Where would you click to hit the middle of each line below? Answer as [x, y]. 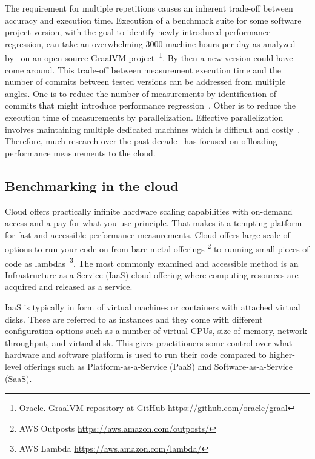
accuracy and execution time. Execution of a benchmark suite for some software [153, 20]
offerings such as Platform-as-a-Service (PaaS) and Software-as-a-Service [158, 367]
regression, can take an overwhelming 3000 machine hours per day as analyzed [150, 43]
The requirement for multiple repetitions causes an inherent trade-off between [149, 8]
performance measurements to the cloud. [80, 152]
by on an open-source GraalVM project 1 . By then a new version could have [149, 57]
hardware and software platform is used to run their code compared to [136, 354]
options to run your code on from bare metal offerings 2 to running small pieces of [157, 248]
